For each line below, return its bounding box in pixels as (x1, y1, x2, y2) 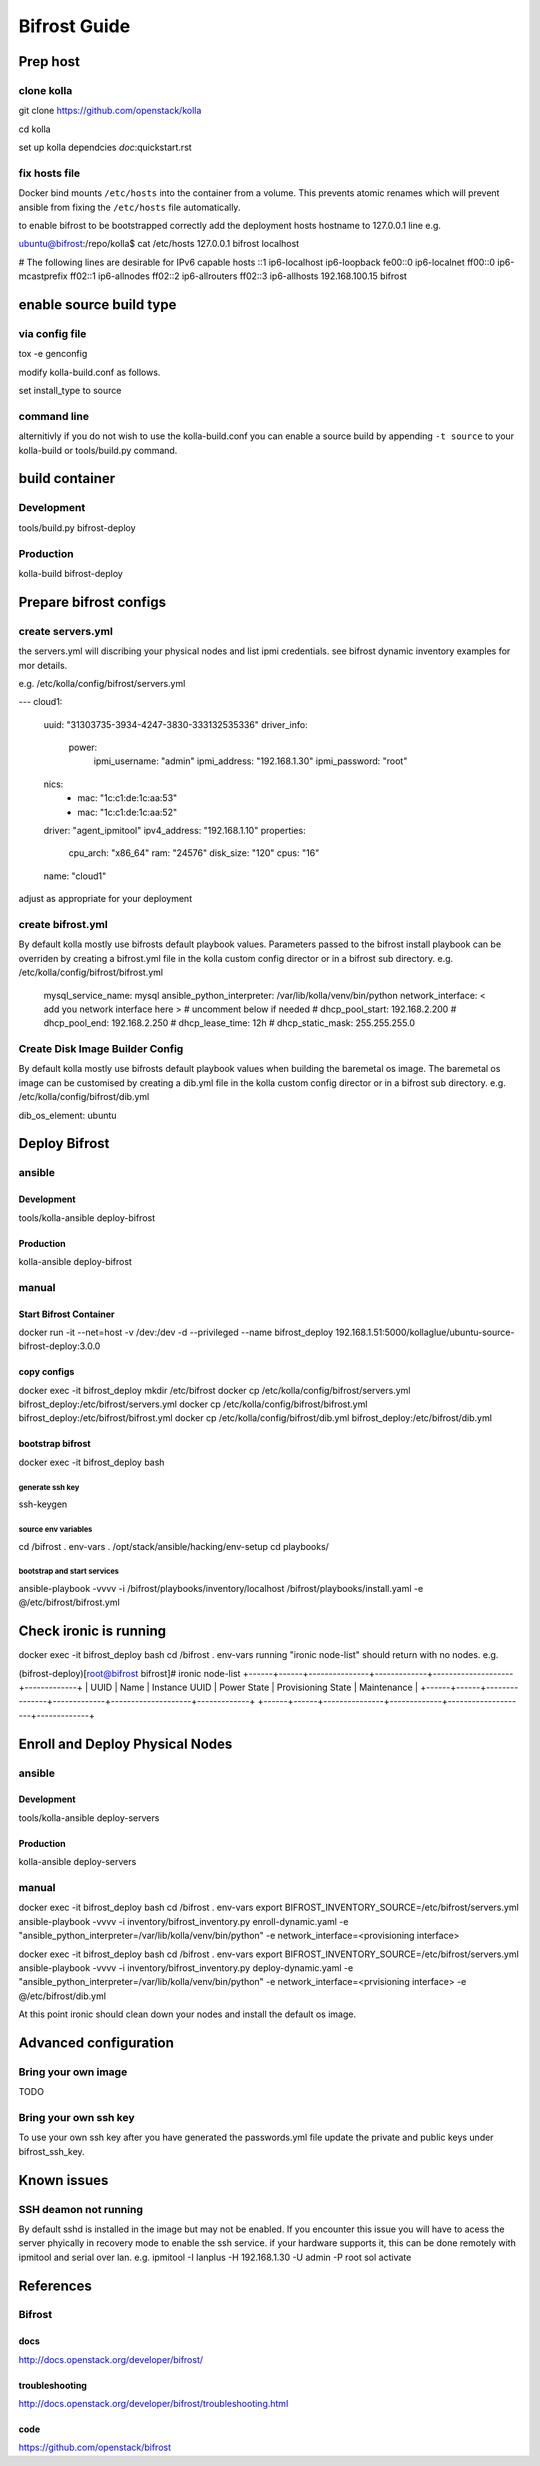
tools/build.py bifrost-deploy (18, 521, 136, 534)
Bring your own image (18, 2065, 128, 2079)
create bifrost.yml (18, 917, 109, 931)
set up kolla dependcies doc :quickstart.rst (18, 141, 192, 154)
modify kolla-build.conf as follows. (18, 366, 161, 378)
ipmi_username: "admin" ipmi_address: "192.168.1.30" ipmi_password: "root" (93, 755, 408, 767)
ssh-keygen (18, 1498, 68, 1510)
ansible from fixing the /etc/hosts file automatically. (18, 201, 241, 213)
